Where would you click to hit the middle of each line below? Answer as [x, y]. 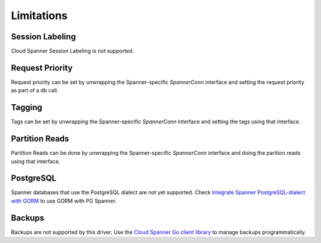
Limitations [39, 15]
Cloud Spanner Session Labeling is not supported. [73, 51]
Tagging [27, 108]
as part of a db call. [35, 91]
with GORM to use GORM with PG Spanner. [64, 201]
